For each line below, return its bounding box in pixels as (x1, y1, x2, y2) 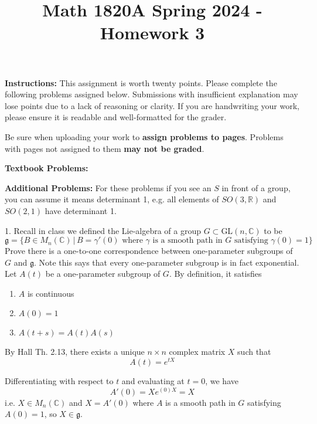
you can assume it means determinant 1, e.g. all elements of (5, 193, 219, 205)
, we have (205, 375, 238, 387)
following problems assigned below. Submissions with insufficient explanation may (5, 88, 298, 100)
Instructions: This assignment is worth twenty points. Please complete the (5, 76, 277, 89)
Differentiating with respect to (5, 375, 114, 387)
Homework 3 (100, 21, 205, 45)
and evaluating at (121, 375, 185, 387)
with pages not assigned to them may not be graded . (5, 142, 204, 154)
